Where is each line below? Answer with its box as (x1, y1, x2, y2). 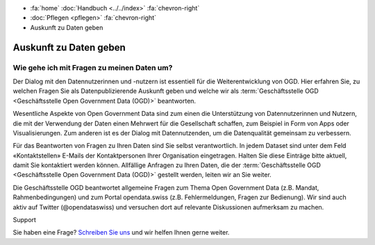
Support (12, 216, 36, 224)
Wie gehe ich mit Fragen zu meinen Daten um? (12, 62, 173, 72)
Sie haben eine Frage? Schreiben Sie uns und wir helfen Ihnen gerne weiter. (12, 228, 230, 237)
